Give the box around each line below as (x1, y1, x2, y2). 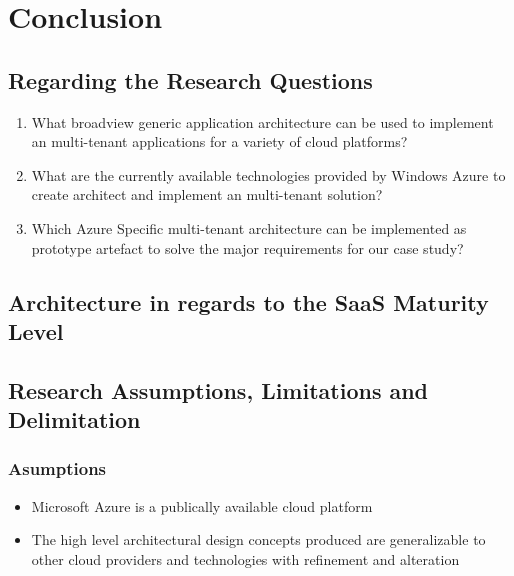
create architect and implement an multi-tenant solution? (31, 184, 383, 205)
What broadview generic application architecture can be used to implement (31, 111, 494, 132)
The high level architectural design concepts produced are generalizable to (31, 529, 486, 550)
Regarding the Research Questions (8, 64, 373, 95)
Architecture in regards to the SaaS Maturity (8, 286, 489, 317)
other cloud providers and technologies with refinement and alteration (31, 548, 460, 569)
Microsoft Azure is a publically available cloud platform (31, 495, 373, 516)
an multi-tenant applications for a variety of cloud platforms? (31, 131, 408, 152)
